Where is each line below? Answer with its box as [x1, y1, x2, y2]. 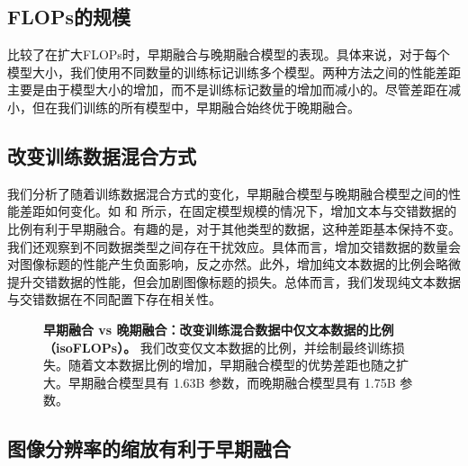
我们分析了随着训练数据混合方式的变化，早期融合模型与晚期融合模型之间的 [7, 184, 448, 202]
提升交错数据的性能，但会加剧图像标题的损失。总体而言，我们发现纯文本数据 [7, 272, 461, 291]
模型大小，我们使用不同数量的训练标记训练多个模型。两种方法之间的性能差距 [7, 62, 461, 81]
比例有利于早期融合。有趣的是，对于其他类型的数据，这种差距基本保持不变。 [7, 219, 461, 237]
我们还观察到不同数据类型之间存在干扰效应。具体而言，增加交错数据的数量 [7, 237, 448, 255]
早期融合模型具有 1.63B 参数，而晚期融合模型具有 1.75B [67, 372, 396, 391]
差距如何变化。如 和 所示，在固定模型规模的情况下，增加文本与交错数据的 [19, 202, 457, 220]
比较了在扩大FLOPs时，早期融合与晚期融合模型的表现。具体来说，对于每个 [7, 45, 450, 64]
